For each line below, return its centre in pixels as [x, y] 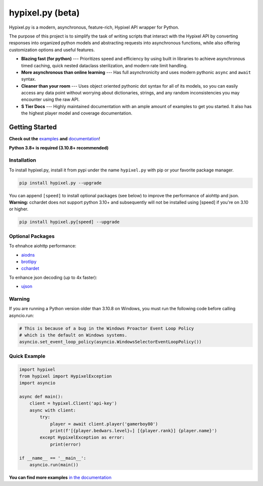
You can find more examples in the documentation [60, 477]
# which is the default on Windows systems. [73, 335]
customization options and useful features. [52, 50]
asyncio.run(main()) [54, 465]
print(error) [66, 444]
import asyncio [37, 383]
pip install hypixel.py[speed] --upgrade [69, 222]
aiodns [28, 255]
